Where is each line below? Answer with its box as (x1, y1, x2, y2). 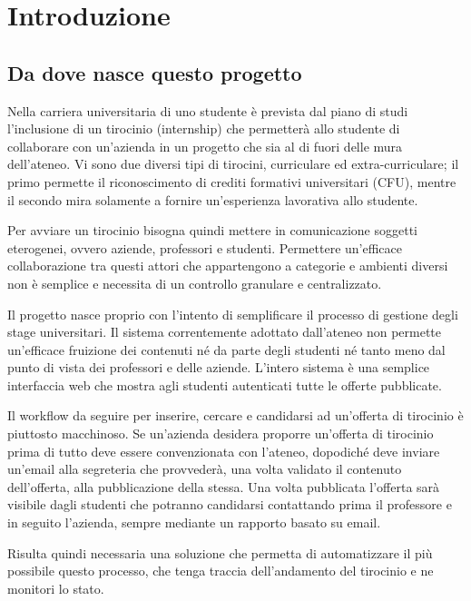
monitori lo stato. (7, 578, 104, 597)
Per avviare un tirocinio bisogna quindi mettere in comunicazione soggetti (7, 221, 418, 240)
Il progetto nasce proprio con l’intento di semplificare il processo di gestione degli (7, 304, 458, 323)
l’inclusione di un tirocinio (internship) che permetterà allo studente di (7, 119, 400, 138)
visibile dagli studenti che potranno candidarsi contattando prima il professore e (7, 495, 452, 514)
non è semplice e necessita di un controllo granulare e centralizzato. (7, 273, 382, 292)
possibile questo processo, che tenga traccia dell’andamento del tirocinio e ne (7, 561, 434, 580)
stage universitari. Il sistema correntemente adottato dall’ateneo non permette (7, 322, 442, 341)
